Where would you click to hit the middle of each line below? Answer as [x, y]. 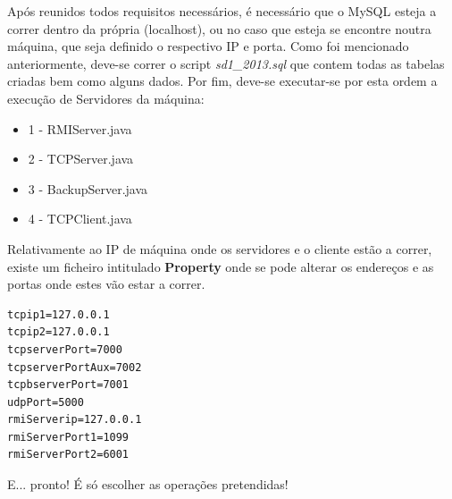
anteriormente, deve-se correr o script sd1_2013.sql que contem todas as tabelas [226, 63]
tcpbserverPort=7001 [68, 385]
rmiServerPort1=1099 [68, 437]
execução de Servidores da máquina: [106, 98]
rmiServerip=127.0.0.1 [75, 420]
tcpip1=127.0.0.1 [59, 314]
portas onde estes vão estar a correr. [106, 284]
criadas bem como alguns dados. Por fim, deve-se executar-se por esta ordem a [222, 81]
